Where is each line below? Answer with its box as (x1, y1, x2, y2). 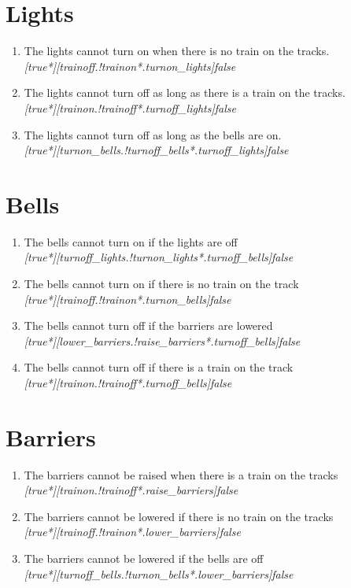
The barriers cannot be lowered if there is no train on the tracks (24, 508, 334, 524)
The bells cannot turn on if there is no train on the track (24, 276, 299, 291)
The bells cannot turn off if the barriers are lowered (24, 317, 273, 334)
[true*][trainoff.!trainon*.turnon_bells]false (24, 290, 231, 307)
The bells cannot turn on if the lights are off (24, 233, 238, 250)
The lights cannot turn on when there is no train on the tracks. (24, 43, 330, 59)
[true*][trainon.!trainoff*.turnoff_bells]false (24, 374, 232, 390)
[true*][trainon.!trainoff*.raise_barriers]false (24, 482, 238, 498)
